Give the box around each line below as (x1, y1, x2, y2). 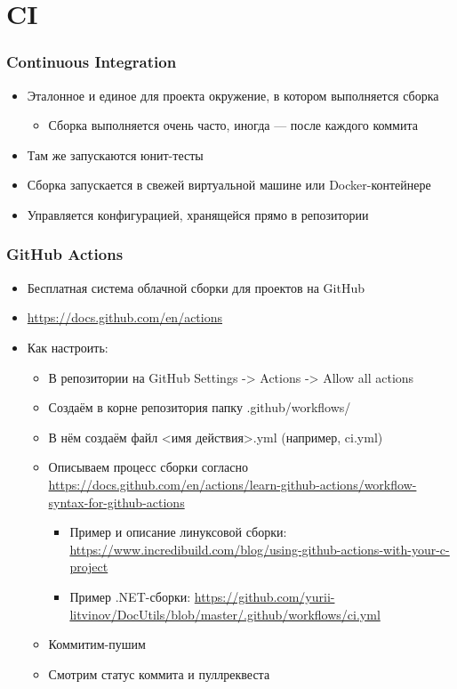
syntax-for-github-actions (48, 492, 185, 511)
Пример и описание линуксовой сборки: (69, 523, 287, 541)
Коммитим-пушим (48, 635, 146, 653)
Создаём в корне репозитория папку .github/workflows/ (48, 398, 351, 417)
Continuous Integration (6, 51, 177, 73)
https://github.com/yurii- (194, 587, 335, 605)
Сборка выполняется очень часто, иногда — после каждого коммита (48, 116, 418, 134)
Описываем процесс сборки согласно (48, 458, 248, 476)
